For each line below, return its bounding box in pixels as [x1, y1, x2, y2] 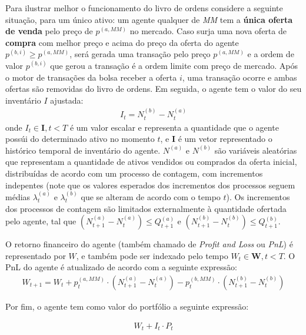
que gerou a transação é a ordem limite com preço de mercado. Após [50, 59, 298, 71]
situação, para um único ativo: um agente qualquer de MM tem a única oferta [5, 13, 293, 25]
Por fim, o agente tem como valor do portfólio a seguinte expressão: [5, 300, 249, 312]
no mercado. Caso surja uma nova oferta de [129, 25, 287, 37]
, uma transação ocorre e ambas [182, 71, 297, 83]
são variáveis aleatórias [214, 144, 297, 156]
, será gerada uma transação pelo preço [69, 48, 211, 60]
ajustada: [50, 94, 84, 106]
